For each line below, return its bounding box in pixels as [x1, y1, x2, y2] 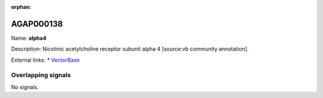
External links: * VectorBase [11, 56, 80, 64]
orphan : [11, 4, 32, 10]
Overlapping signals [11, 71, 71, 80]
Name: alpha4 [11, 34, 47, 42]
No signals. [11, 83, 39, 90]
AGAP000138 [11, 18, 63, 29]
